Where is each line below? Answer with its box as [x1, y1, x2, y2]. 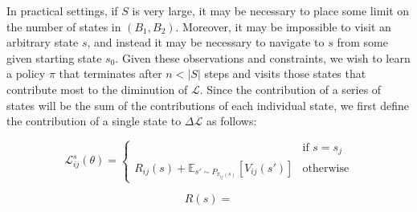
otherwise [302, 162, 350, 174]
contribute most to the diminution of [6, 80, 188, 97]
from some [337, 34, 388, 51]
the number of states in [6, 18, 121, 35]
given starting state [6, 49, 102, 66]
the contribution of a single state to [6, 112, 182, 129]
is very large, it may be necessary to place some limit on [132, 2, 410, 18]
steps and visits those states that [204, 65, 366, 82]
